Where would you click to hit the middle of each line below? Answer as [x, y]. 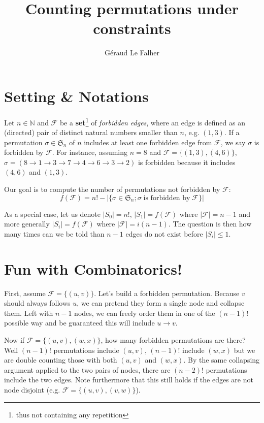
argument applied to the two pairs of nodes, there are [87, 369]
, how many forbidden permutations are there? [173, 339]
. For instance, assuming [90, 152]
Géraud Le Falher [132, 53]
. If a [232, 132]
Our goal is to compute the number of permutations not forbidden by [112, 189]
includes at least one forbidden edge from [148, 142]
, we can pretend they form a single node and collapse [161, 303]
